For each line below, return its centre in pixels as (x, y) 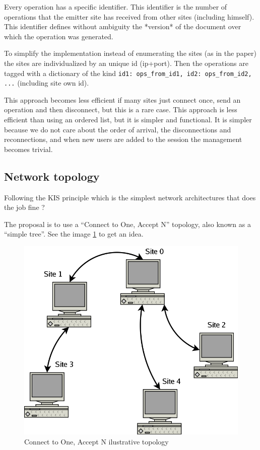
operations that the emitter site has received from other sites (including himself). (129, 16)
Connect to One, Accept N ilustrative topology (96, 441)
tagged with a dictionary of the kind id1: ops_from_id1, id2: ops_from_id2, (128, 73)
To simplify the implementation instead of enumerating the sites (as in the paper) (130, 53)
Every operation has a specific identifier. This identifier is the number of (116, 7)
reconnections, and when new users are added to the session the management (123, 139)
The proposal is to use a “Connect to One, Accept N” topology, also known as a (127, 224)
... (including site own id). (47, 83)
